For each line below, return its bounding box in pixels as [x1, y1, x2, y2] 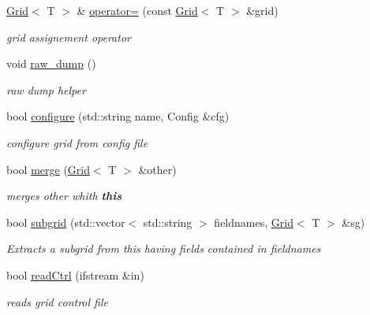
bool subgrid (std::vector [6, 213, 125, 230]
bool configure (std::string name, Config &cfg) [6, 108, 230, 124]
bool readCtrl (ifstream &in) [6, 266, 144, 283]
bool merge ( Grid [6, 161, 90, 177]
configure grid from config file [6, 134, 148, 150]
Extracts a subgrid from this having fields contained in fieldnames [6, 240, 321, 257]
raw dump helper [6, 81, 86, 98]
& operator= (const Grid [77, 2, 198, 18]
